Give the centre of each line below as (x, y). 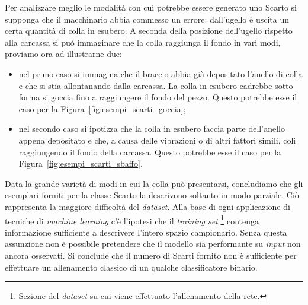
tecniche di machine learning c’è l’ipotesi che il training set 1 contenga (132, 220)
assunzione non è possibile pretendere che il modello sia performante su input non (153, 244)
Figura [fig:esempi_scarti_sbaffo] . (81, 163)
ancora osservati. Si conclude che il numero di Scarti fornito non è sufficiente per (151, 255)
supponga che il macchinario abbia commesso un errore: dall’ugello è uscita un (147, 19)
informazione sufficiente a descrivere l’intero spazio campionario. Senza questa (146, 232)
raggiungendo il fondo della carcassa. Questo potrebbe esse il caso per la (150, 152)
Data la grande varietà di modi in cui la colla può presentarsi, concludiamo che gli (154, 183)
